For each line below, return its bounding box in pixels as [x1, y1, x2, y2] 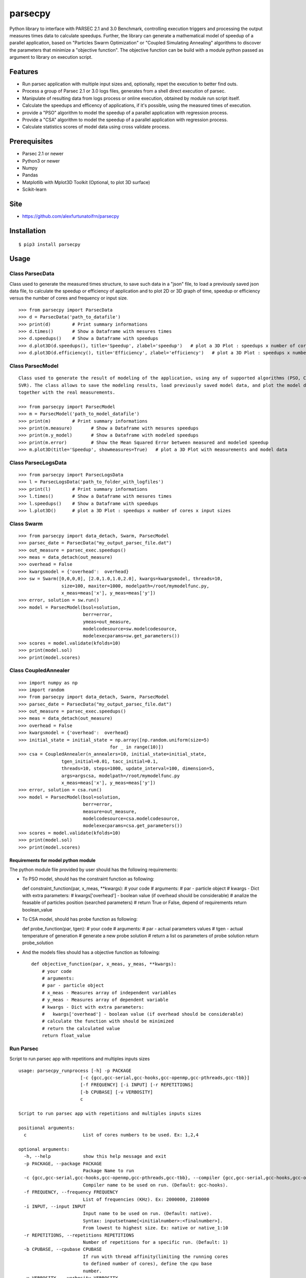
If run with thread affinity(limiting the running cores [83, 1253, 228, 1260]
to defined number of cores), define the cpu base [83, 1261, 212, 1267]
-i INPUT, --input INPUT [23, 1204, 86, 1209]
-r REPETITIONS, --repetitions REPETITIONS [23, 1232, 135, 1238]
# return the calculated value [41, 1025, 120, 1031]
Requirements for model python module [9, 857, 96, 863]
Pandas [22, 172, 38, 178]
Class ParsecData [9, 270, 55, 277]
